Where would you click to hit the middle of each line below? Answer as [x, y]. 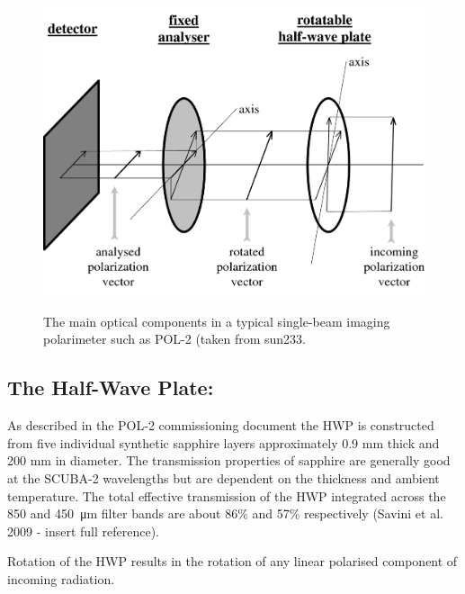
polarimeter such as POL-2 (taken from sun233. [175, 339]
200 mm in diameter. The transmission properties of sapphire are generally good [229, 460]
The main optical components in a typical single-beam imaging [217, 321]
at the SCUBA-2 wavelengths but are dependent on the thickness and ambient [224, 477]
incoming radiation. [61, 578]
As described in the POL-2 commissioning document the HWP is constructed [221, 425]
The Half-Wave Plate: [111, 387]
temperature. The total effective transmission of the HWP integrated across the [227, 495]
